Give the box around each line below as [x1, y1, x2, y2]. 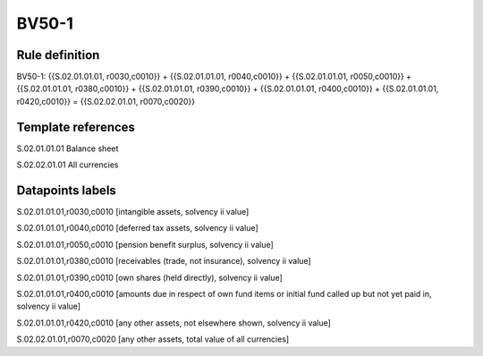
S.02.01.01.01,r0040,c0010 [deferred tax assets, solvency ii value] [16, 223, 258, 233]
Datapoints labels [16, 182, 116, 198]
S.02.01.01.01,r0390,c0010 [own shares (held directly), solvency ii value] [16, 272, 284, 283]
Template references [16, 119, 136, 134]
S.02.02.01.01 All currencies [16, 159, 119, 170]
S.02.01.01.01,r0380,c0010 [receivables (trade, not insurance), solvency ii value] [16, 256, 312, 267]
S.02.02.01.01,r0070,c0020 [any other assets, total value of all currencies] [16, 334, 290, 344]
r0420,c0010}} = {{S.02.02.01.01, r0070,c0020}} [16, 96, 196, 106]
